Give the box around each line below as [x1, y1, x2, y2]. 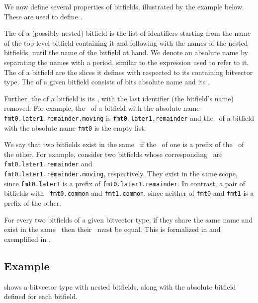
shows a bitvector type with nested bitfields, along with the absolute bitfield [4, 281, 236, 292]
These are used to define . [4, 11, 83, 21]
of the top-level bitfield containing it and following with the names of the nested [4, 37, 248, 48]
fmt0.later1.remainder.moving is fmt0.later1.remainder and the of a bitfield [4, 112, 254, 123]
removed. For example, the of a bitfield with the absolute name [4, 103, 200, 113]
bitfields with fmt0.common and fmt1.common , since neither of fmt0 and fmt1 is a [4, 188, 254, 198]
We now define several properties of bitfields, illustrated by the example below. [4, 1, 244, 11]
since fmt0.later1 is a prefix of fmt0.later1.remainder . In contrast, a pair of [4, 178, 245, 188]
